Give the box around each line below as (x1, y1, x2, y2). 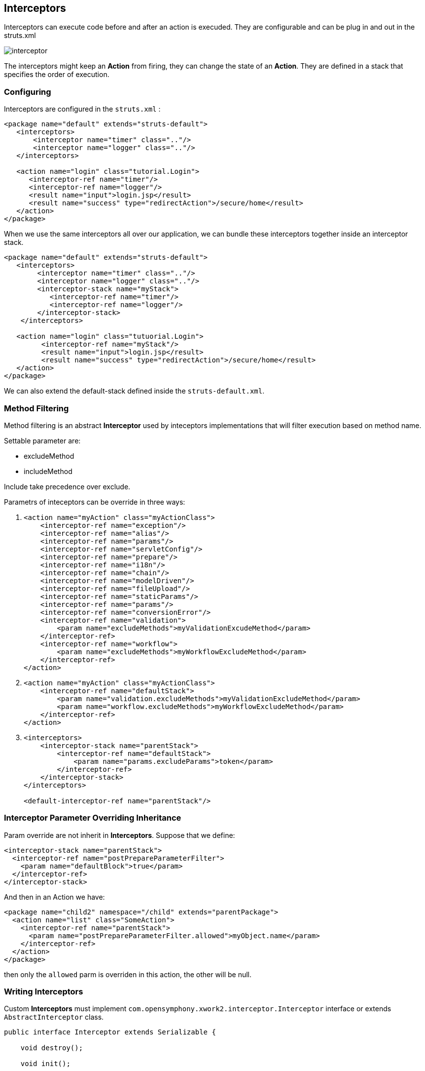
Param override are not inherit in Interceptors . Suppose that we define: (4, 831, 235, 839)
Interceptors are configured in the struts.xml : (4, 105, 161, 114)
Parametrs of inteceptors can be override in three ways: (4, 497, 185, 506)
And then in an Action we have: (4, 892, 105, 901)
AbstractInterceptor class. (4, 1013, 104, 1022)
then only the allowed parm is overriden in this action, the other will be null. (4, 970, 251, 979)
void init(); (20, 1060, 71, 1068)
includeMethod (24, 467, 72, 476)
